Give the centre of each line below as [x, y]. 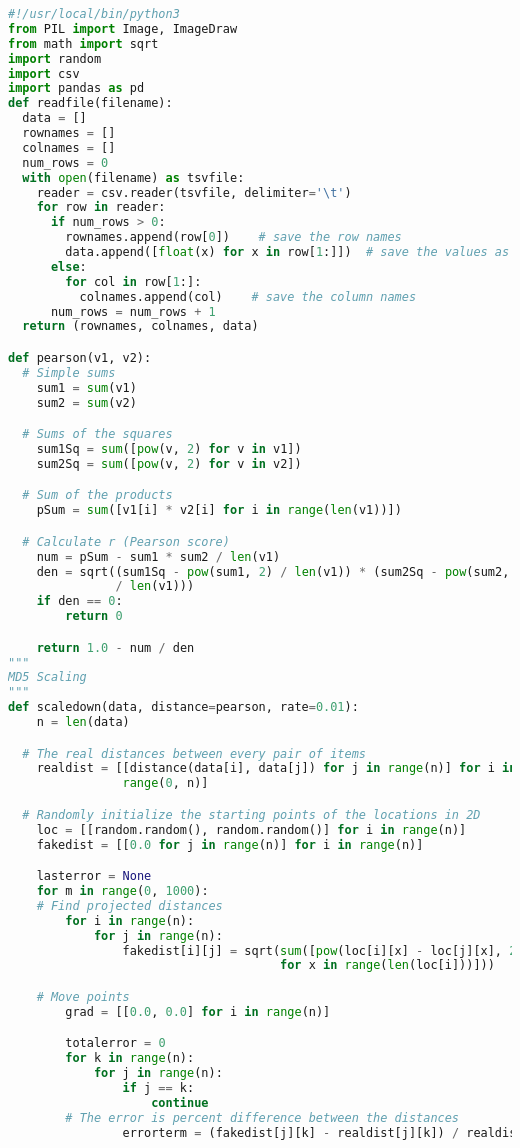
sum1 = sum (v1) [86, 387]
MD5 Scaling [47, 677]
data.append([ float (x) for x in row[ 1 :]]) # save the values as [287, 252]
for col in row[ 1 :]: [133, 281]
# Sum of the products [97, 495]
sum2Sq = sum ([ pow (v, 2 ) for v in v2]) [169, 463]
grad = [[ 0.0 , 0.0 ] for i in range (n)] [198, 1011]
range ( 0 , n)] [165, 783]
